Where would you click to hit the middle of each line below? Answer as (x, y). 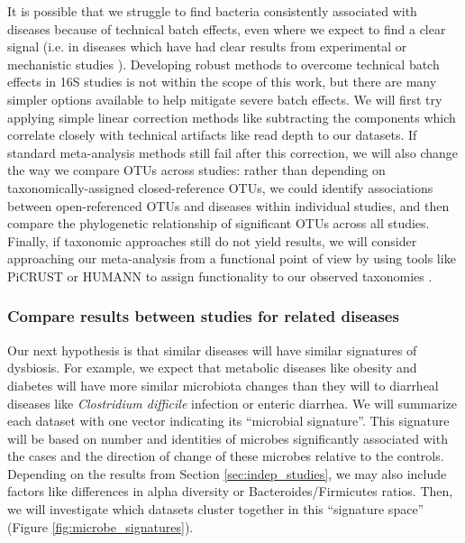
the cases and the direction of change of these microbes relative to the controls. (226, 456)
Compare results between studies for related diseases (203, 316)
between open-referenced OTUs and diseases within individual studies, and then (228, 205)
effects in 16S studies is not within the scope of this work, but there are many (222, 82)
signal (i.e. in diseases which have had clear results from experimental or (207, 46)
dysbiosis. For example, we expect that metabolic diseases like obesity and (212, 368)
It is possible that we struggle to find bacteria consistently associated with (212, 11)
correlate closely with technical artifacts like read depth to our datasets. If (212, 135)
